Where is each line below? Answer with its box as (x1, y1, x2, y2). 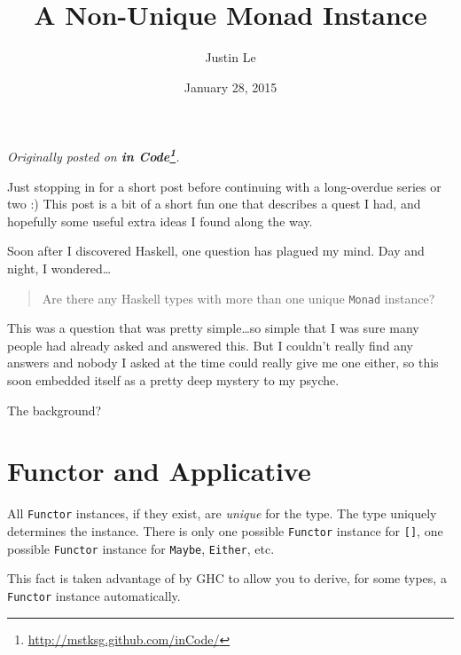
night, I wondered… (7, 258, 112, 277)
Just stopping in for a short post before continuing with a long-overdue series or (7, 177, 441, 195)
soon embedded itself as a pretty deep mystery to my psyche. (7, 370, 340, 389)
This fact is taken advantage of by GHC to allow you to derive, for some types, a (7, 569, 447, 588)
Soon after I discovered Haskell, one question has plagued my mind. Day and (7, 241, 425, 260)
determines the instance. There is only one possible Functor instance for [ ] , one (7, 521, 443, 540)
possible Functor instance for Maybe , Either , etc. (7, 539, 275, 557)
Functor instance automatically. (7, 586, 181, 604)
